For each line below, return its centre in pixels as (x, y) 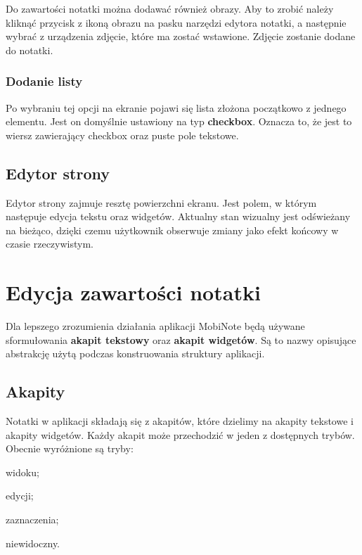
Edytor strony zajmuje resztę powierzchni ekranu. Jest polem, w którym (161, 202)
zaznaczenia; (32, 519)
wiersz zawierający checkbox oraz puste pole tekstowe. (122, 135)
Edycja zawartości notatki (133, 292)
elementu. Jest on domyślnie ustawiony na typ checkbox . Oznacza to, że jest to (179, 121)
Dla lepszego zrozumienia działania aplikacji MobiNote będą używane (155, 326)
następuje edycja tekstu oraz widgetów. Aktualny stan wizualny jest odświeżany (178, 216)
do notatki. (30, 50)
